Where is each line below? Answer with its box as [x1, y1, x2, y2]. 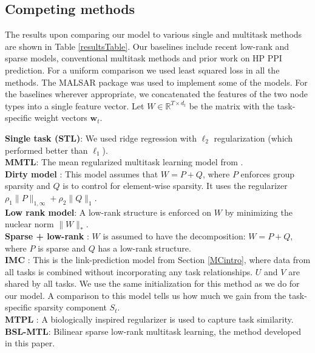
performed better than [5, 143, 88, 156]
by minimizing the [225, 205, 293, 218]
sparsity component [34, 301, 107, 314]
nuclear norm [5, 218, 54, 230]
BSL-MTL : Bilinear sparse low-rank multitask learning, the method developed [5, 324, 301, 337]
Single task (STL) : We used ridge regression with [5, 131, 197, 144]
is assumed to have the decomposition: [103, 229, 246, 242]
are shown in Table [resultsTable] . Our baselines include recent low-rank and [5, 39, 290, 52]
